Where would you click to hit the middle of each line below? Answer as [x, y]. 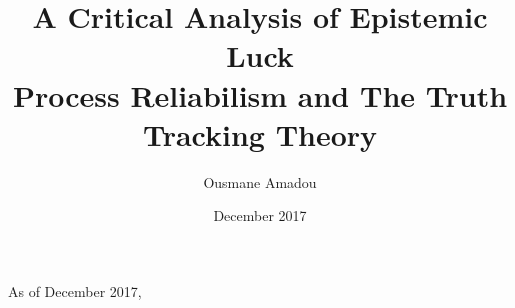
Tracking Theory [260, 133]
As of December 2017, [75, 290]
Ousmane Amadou [260, 181]
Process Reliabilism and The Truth [260, 94]
